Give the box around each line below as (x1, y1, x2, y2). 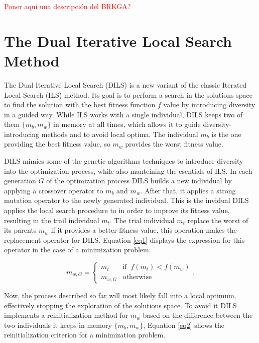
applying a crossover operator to (4, 185, 103, 195)
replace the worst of (187, 215, 248, 225)
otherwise (122, 273, 152, 281)
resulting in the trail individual (4, 215, 99, 225)
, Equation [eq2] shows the (143, 319, 224, 330)
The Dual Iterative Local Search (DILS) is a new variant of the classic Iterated (4, 79, 247, 90)
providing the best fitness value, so (4, 139, 110, 149)
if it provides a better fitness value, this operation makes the (51, 225, 237, 235)
